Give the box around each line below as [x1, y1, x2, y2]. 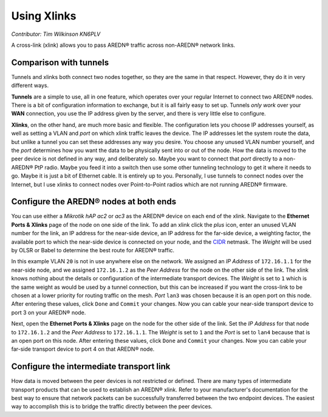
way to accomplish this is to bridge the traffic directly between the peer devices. [11, 403, 213, 410]
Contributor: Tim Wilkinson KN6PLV [11, 30, 101, 38]
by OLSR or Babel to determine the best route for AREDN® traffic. [11, 247, 175, 253]
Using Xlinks [11, 9, 77, 22]
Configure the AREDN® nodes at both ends [11, 196, 176, 207]
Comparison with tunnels [11, 57, 109, 67]
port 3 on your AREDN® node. [11, 309, 86, 316]
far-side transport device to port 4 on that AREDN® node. [11, 345, 155, 353]
